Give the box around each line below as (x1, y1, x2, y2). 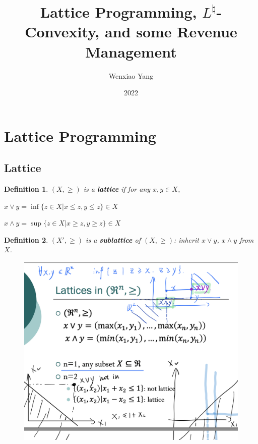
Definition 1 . (4, 184, 48, 194)
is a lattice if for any (83, 184, 151, 194)
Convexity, (25, 21, 100, 42)
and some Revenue (105, 21, 237, 42)
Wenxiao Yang (108, 70, 154, 81)
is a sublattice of (86, 234, 141, 245)
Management (85, 41, 177, 62)
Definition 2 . (4, 234, 48, 245)
